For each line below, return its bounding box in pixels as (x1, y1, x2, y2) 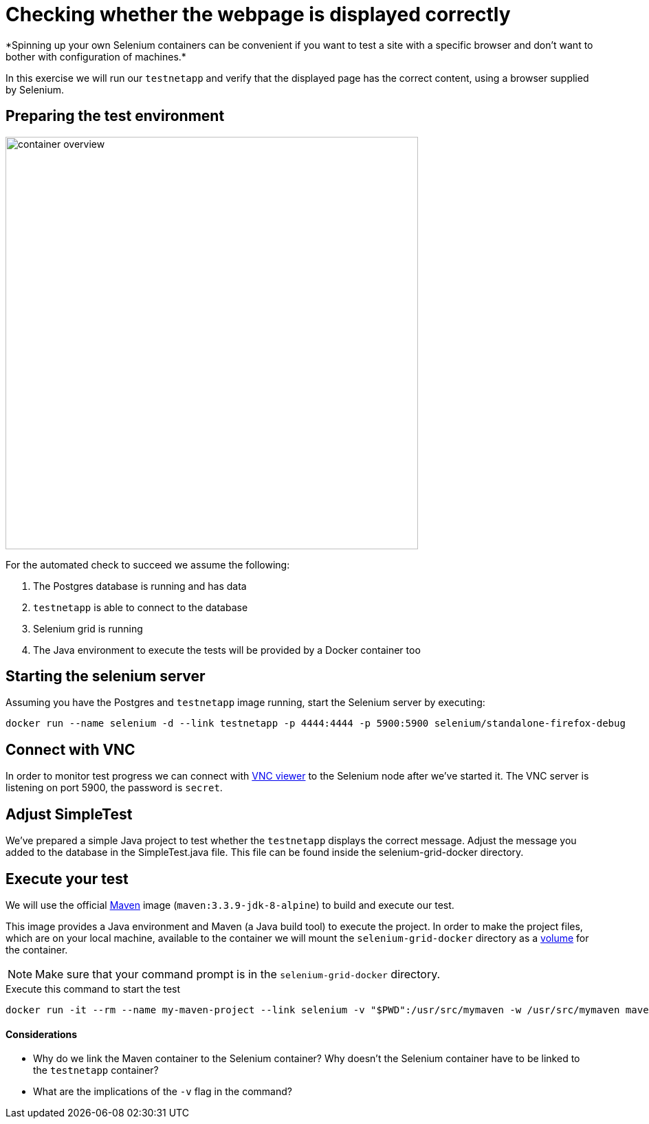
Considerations (5, 1028, 78, 1040)
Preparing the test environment (5, 107, 225, 125)
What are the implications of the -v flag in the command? (33, 1086, 292, 1098)
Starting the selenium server (5, 668, 206, 685)
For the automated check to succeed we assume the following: (5, 558, 290, 571)
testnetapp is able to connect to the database (33, 601, 248, 613)
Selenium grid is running (33, 622, 143, 635)
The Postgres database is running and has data (33, 580, 247, 592)
